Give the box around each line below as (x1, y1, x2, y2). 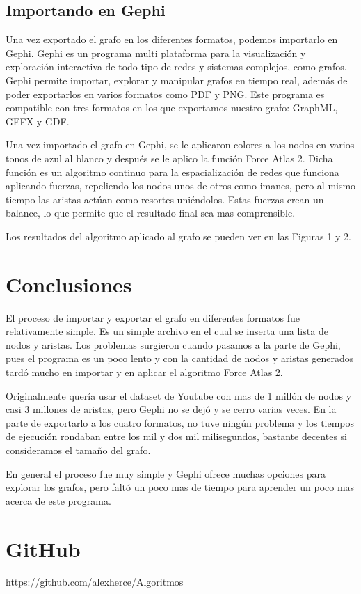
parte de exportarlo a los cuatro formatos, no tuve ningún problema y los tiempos (6, 415, 355, 430)
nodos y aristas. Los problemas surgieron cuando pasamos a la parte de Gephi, (6, 337, 341, 352)
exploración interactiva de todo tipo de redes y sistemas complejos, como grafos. (6, 59, 347, 74)
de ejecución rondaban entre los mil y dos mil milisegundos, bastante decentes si (6, 429, 347, 444)
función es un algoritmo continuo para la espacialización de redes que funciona (6, 164, 339, 179)
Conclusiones (6, 269, 132, 298)
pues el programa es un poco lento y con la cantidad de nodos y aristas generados (6, 351, 354, 366)
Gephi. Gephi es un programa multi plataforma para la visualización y (6, 45, 306, 60)
